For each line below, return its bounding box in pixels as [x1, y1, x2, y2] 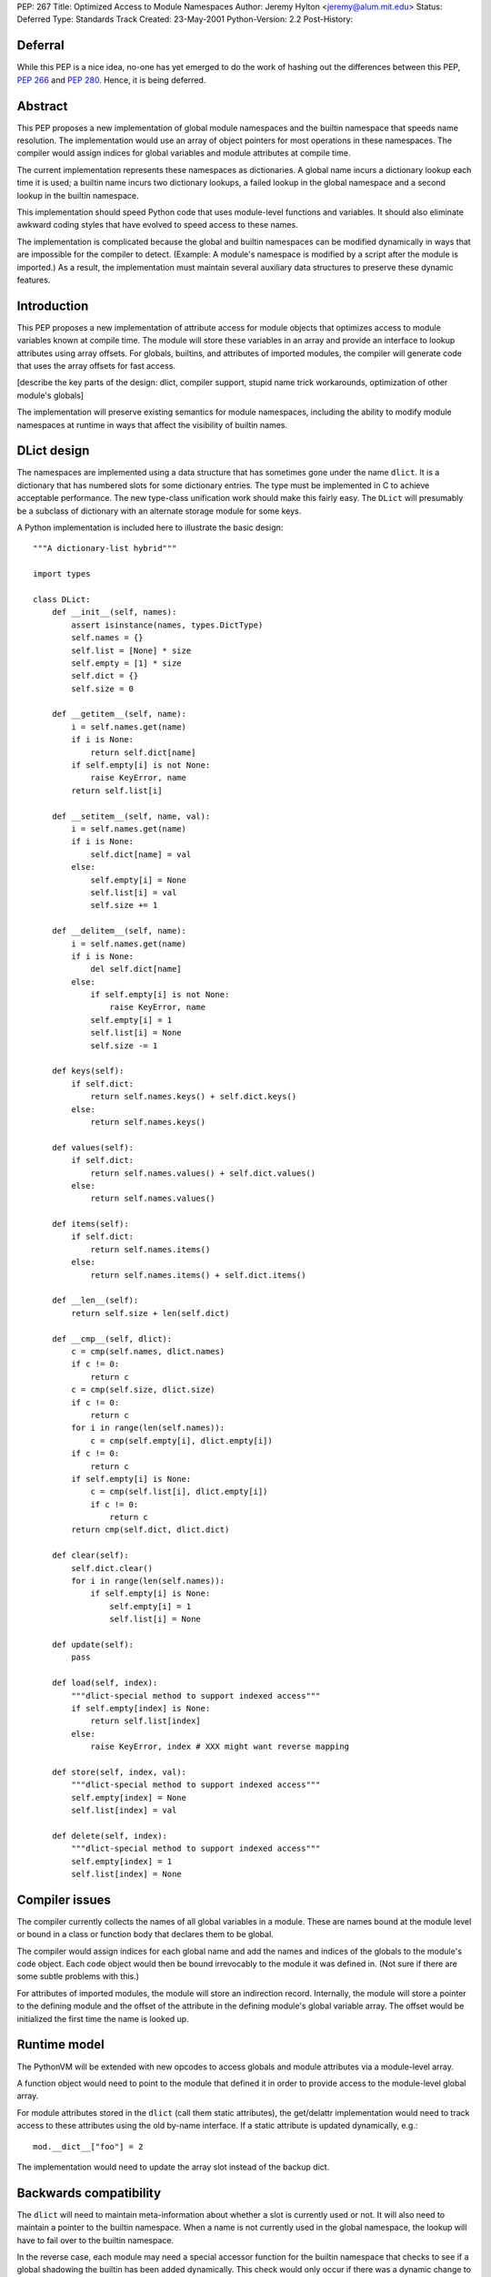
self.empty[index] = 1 [71, 1856, 173, 1866]
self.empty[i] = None [90, 874, 186, 885]
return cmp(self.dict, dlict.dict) [71, 1525, 230, 1535]
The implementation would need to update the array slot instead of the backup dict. [16, 2161, 330, 2172]
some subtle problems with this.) [16, 1971, 140, 1982]
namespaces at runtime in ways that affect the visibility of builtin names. [16, 419, 288, 430]
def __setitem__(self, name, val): [51, 811, 211, 822]
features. [16, 274, 51, 285]
